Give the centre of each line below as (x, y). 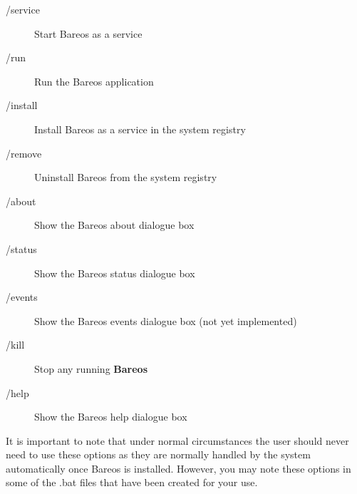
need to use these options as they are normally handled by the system (158, 454)
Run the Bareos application (94, 81)
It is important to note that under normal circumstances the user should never (177, 440)
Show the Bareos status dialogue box (115, 273)
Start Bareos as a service (88, 33)
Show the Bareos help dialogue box (111, 417)
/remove (24, 153)
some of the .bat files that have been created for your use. (132, 482)
